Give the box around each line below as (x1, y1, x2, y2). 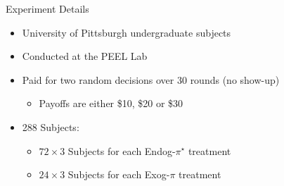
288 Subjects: (22, 119, 79, 134)
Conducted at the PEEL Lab (22, 49, 148, 63)
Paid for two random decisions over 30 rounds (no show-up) (22, 72, 280, 87)
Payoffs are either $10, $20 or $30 (39, 96, 183, 111)
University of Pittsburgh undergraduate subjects (22, 25, 231, 39)
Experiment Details (6, 1, 89, 15)
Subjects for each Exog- (67, 167, 170, 182)
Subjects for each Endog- (67, 143, 176, 158)
